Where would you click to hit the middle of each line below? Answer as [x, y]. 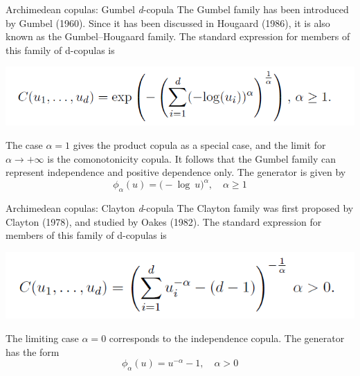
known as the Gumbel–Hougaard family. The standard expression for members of [178, 36]
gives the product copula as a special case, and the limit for [199, 145]
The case [24, 145]
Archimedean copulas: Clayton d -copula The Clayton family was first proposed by [180, 208]
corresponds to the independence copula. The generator [227, 338]
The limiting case [42, 338]
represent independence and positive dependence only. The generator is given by [176, 172]
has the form [33, 351]
